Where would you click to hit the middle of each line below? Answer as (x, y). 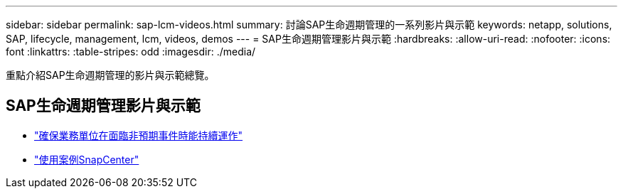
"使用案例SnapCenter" (87, 159)
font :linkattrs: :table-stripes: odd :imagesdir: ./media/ (131, 52)
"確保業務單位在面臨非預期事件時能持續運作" (139, 135)
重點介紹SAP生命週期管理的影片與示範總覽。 (110, 75)
